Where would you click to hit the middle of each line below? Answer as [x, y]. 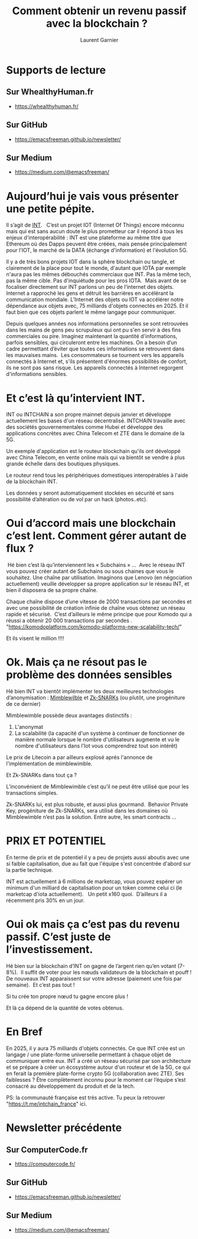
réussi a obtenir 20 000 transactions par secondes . [69, 620]
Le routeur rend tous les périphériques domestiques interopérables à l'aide [97, 475]
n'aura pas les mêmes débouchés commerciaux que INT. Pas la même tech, [99, 275]
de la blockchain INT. [32, 482]
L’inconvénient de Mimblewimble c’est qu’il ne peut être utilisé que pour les [98, 786]
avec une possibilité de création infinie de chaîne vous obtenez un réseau [96, 608]
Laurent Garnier [99, 40]
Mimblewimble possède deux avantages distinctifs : [69, 715]
